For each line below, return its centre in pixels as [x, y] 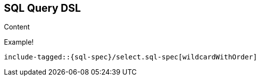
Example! [19, 42]
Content [17, 27]
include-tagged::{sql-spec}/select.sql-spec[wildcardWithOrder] [131, 57]
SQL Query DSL [43, 8]
